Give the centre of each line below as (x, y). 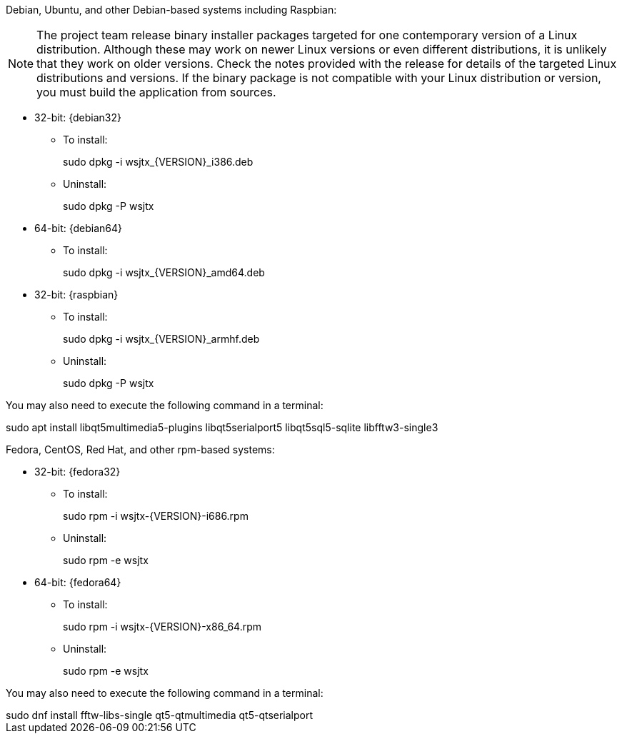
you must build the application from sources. (156, 92)
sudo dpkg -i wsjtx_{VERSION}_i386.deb (158, 162)
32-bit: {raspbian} (76, 295)
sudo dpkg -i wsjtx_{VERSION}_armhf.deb (161, 339)
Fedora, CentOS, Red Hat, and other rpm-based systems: (140, 449)
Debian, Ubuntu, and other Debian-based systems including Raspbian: (171, 10)
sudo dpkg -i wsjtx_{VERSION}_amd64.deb (164, 272)
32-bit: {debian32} (78, 117)
